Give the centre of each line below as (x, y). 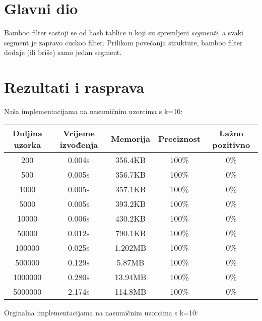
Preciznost (179, 139)
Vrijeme (79, 133)
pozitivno (231, 144)
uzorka (27, 144)
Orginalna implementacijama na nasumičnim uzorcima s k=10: (101, 312)
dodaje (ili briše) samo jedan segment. (63, 52)
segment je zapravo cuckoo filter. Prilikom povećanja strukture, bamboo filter (123, 42)
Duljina (27, 133)
